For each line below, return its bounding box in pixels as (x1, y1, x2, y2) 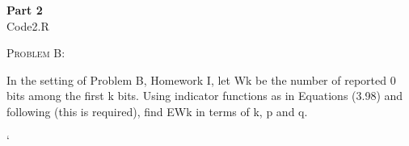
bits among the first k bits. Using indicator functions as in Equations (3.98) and (6, 87, 403, 104)
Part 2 (6, 2, 43, 18)
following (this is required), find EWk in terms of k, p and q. (6, 102, 308, 119)
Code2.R (6, 17, 49, 34)
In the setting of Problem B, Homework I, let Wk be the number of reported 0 (6, 71, 396, 88)
